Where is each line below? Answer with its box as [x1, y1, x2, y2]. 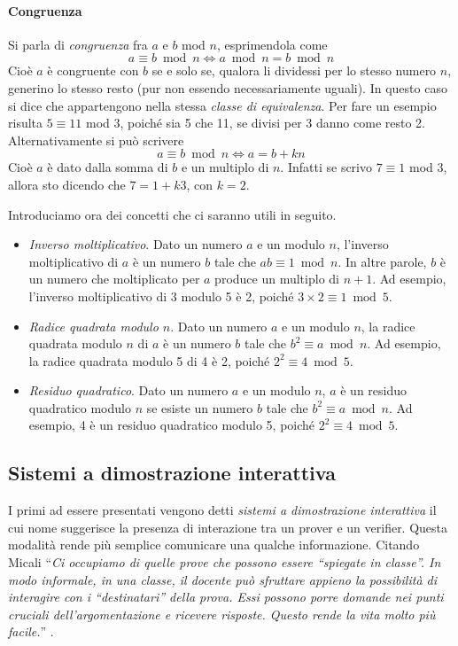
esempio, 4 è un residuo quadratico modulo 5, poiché [28, 416, 315, 434]
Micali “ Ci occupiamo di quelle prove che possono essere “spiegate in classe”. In [8, 553, 441, 572]
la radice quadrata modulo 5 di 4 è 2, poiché [28, 351, 270, 370]
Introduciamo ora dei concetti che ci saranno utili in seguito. [8, 205, 337, 223]
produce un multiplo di [214, 269, 339, 288]
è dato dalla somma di [47, 158, 168, 176]
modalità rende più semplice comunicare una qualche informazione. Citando [8, 535, 420, 554]
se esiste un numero [146, 398, 253, 416]
